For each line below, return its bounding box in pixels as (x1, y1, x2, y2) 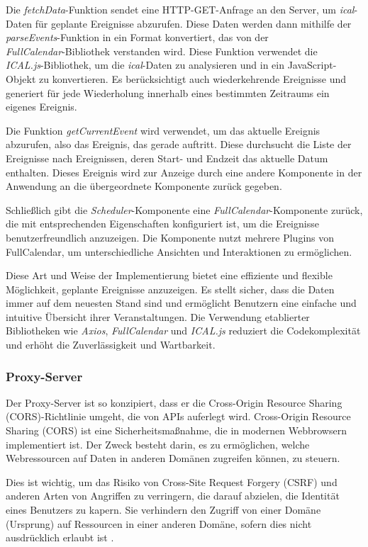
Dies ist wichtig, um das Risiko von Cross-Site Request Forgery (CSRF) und (6, 474, 338, 489)
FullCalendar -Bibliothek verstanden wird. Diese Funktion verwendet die (6, 43, 318, 58)
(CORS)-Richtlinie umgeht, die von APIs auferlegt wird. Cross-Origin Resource (6, 409, 351, 424)
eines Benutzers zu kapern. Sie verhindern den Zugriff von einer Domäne (6, 502, 321, 517)
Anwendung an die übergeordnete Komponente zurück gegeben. (6, 179, 282, 193)
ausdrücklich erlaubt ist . (6, 530, 114, 545)
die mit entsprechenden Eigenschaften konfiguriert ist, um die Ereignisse (6, 216, 319, 231)
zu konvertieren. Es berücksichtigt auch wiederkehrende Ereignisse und (39, 71, 347, 86)
